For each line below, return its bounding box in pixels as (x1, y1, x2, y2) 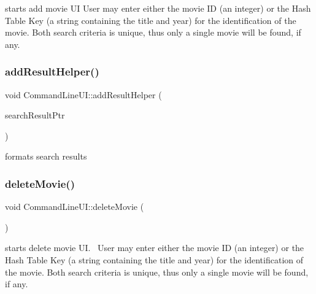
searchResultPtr (5, 109, 65, 122)
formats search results (5, 150, 87, 163)
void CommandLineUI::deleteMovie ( (5, 200, 144, 213)
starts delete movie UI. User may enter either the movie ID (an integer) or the (5, 241, 304, 254)
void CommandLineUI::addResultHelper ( (5, 88, 162, 101)
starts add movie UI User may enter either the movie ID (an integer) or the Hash (5, 2, 311, 14)
